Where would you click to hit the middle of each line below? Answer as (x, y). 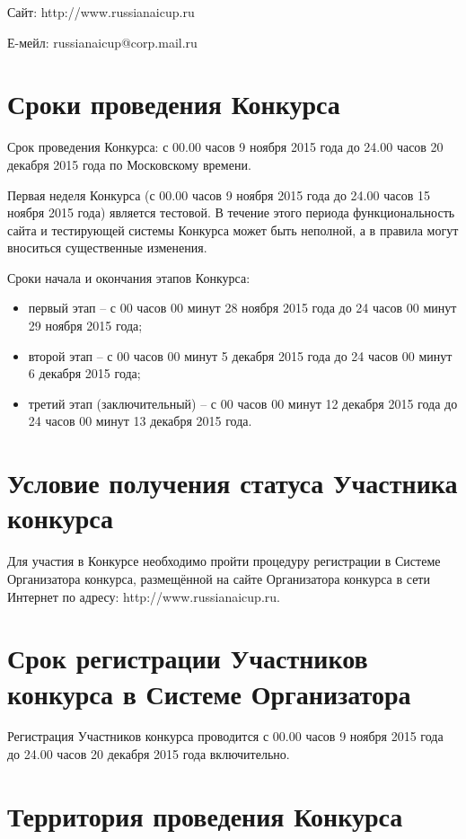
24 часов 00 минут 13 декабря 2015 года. (140, 421)
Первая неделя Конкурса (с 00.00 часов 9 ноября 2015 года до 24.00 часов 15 (219, 194)
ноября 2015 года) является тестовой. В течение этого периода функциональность (231, 212)
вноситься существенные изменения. (107, 247)
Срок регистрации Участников (188, 658)
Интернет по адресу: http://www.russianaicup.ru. (144, 596)
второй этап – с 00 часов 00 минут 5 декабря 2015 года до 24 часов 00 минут (240, 355)
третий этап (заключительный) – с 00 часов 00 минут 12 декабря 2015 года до (243, 403)
